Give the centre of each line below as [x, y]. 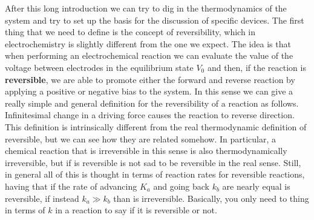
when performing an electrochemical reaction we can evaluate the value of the [149, 55]
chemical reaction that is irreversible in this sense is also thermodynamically [146, 151]
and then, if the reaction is [257, 67]
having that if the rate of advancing [71, 186]
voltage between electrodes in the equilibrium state [99, 67]
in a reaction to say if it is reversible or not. [136, 210]
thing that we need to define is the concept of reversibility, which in [130, 32]
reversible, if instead [42, 198]
